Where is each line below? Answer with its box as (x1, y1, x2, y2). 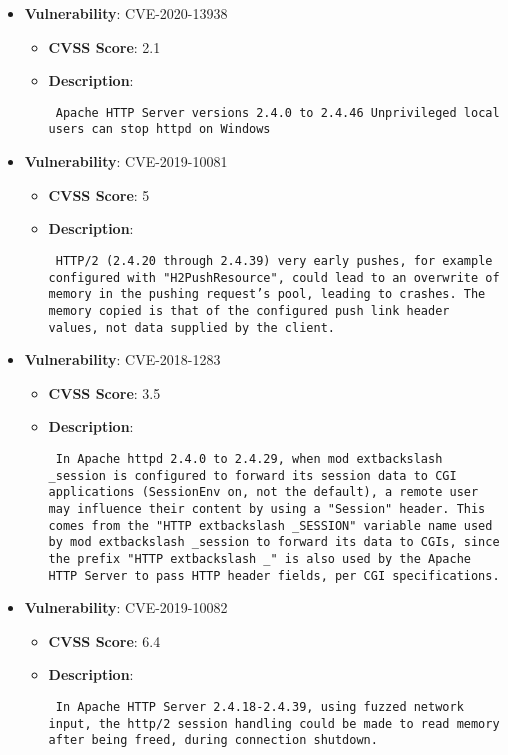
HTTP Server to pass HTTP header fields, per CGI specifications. (48, 568, 500, 583)
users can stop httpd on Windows (48, 122, 271, 137)
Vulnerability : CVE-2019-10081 (24, 151, 228, 172)
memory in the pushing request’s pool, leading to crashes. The (48, 287, 486, 302)
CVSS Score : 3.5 (48, 382, 161, 403)
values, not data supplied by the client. (48, 320, 335, 335)
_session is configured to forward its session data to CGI (48, 468, 457, 483)
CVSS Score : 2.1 (48, 36, 161, 57)
